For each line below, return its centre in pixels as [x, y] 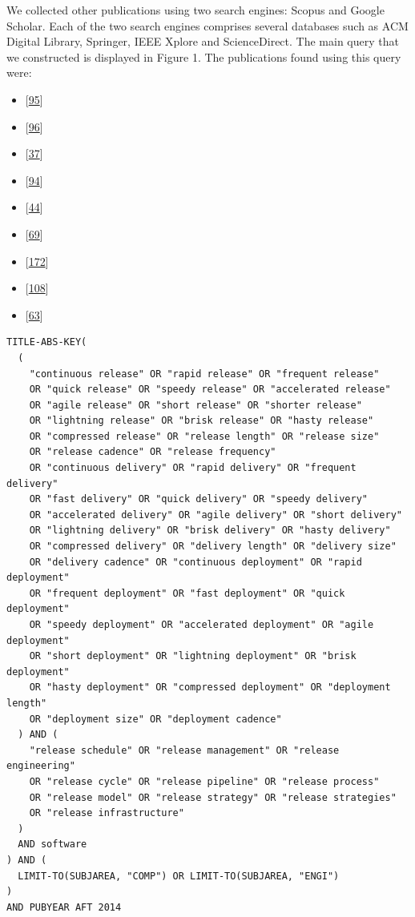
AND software [52, 845]
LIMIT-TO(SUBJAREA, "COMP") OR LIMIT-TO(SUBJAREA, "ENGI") [179, 876]
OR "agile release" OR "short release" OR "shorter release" [195, 405]
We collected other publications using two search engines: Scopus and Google [195, 10]
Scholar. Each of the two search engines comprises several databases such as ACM [207, 25]
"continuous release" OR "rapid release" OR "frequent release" [204, 374]
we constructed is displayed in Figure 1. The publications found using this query [204, 56]
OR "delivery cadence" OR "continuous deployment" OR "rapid [195, 562]
